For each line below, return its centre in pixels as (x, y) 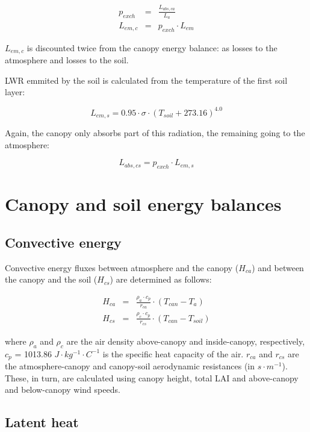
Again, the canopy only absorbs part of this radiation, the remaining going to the (155, 133)
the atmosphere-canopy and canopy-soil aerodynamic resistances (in (130, 366)
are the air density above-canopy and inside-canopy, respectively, (186, 341)
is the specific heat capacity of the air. (173, 353)
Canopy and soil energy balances (143, 204)
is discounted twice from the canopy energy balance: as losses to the (152, 47)
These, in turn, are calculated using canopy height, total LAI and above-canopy (152, 377)
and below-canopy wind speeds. (63, 390)
